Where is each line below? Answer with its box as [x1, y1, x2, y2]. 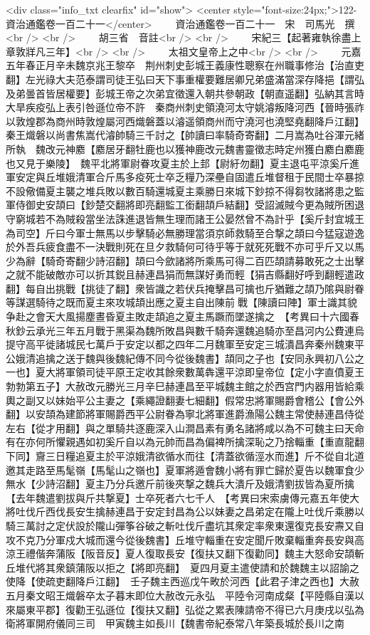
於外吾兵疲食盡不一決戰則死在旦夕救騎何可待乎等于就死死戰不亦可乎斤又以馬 [6, 239, 364, 254]
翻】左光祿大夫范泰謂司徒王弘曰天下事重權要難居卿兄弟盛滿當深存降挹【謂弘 [6, 71, 364, 86]
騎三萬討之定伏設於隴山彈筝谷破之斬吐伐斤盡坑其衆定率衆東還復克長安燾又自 [6, 518, 364, 532]
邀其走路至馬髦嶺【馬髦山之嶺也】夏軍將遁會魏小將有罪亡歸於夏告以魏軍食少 [6, 462, 364, 477]
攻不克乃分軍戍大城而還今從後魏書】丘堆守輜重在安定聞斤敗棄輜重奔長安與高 [6, 532, 364, 547]
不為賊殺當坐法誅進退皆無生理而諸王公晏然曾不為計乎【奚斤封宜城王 [45, 211, 364, 226]
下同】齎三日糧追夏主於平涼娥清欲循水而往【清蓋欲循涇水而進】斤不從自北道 [6, 448, 364, 463]
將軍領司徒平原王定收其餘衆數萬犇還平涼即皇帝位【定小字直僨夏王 [55, 364, 364, 379]
